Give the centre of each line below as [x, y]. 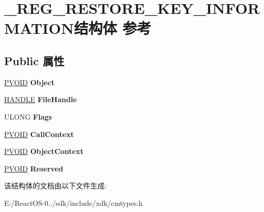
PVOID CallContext [39, 134]
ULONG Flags [28, 116]
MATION [39, 28]
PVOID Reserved [34, 168]
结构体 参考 [113, 28]
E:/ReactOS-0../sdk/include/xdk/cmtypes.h [74, 203]
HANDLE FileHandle [40, 99]
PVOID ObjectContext [44, 151]
